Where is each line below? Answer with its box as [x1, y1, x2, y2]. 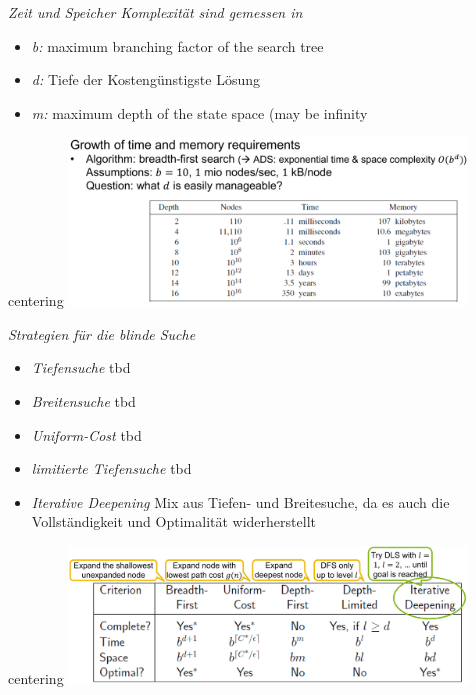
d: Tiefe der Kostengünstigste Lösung [31, 69, 260, 90]
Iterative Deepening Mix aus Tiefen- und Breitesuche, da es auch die [31, 491, 450, 512]
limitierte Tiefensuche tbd [31, 458, 192, 479]
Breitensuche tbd [31, 390, 136, 411]
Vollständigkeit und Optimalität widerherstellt [31, 511, 316, 532]
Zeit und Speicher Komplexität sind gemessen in [8, 2, 303, 22]
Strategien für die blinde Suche [8, 323, 196, 344]
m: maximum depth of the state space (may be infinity [31, 102, 368, 123]
